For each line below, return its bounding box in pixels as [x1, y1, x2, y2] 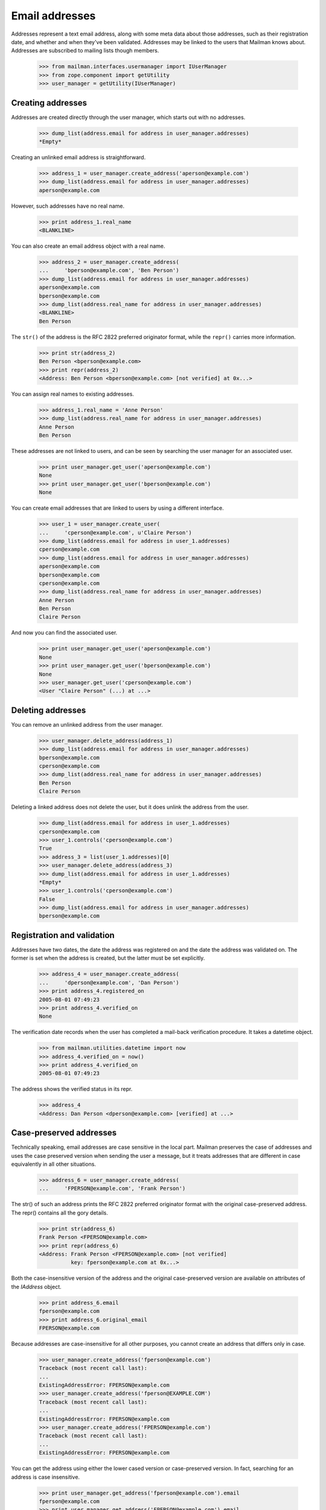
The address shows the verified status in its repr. [11, 1085, 133, 1093]
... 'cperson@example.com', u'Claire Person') [39, 529, 193, 536]
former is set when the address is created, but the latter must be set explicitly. [11, 954, 205, 962]
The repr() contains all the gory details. [11, 1209, 109, 1216]
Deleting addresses [11, 705, 86, 715]
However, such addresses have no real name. [11, 202, 125, 210]
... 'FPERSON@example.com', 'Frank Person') [39, 1185, 186, 1192]
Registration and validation [11, 930, 115, 940]
